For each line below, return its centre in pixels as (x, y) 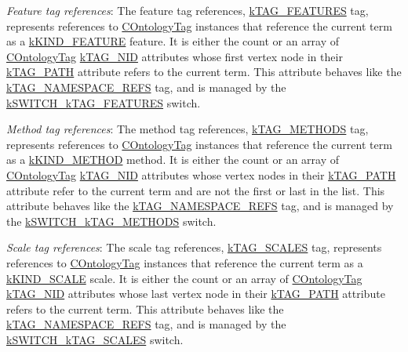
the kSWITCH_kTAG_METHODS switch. (111, 221)
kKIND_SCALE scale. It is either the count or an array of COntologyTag (184, 278)
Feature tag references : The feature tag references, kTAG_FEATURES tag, (188, 10)
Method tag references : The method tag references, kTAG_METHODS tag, (188, 129)
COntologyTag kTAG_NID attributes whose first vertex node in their (175, 56)
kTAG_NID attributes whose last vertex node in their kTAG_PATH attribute (196, 294)
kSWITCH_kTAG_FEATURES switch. (104, 102)
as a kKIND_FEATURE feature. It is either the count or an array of (173, 41)
